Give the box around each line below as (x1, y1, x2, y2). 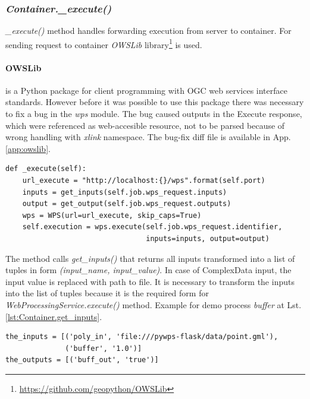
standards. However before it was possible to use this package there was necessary (5, 96, 304, 108)
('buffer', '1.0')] (65, 344, 142, 353)
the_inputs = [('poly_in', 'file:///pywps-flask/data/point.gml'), (5, 332, 278, 341)
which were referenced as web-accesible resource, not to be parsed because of (5, 119, 285, 131)
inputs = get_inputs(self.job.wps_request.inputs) (22, 188, 227, 197)
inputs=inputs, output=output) (146, 234, 270, 243)
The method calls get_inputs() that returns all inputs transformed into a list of (5, 252, 295, 264)
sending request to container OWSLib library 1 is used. (5, 36, 202, 50)
